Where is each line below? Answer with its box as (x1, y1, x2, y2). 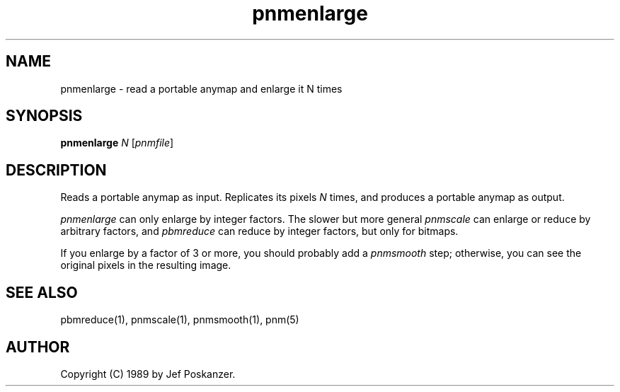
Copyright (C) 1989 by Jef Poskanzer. (60, 367, 236, 380)
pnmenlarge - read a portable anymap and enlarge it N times (60, 82, 343, 95)
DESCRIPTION (6, 161, 107, 179)
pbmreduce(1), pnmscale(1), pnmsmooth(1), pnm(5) (60, 313, 299, 326)
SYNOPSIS (6, 107, 83, 125)
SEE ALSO (6, 283, 78, 301)
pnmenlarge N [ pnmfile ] (60, 137, 174, 149)
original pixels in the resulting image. (60, 259, 231, 272)
